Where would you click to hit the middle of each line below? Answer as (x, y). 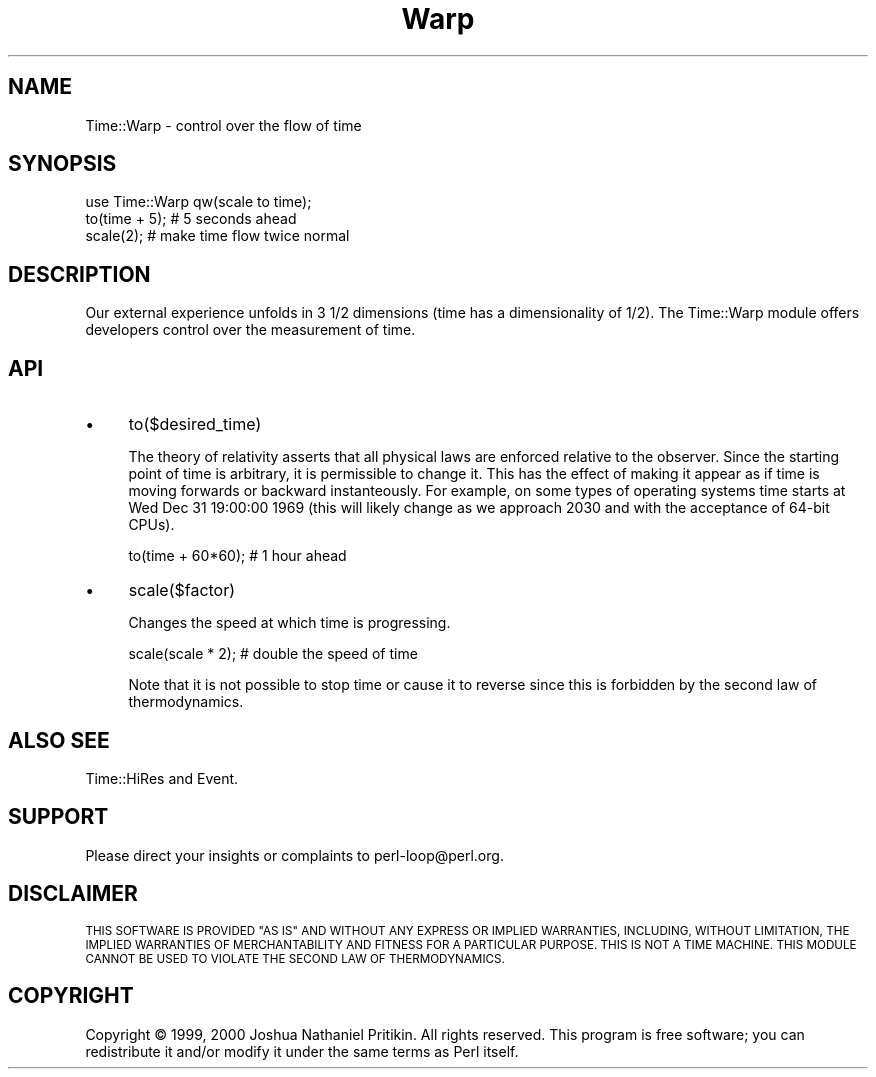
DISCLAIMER (73, 894)
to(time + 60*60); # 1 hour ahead (237, 556)
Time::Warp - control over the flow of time (223, 125)
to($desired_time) (195, 424)
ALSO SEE (59, 740)
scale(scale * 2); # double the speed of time (273, 654)
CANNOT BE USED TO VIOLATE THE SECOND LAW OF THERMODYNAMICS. (295, 958)
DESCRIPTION (79, 274)
